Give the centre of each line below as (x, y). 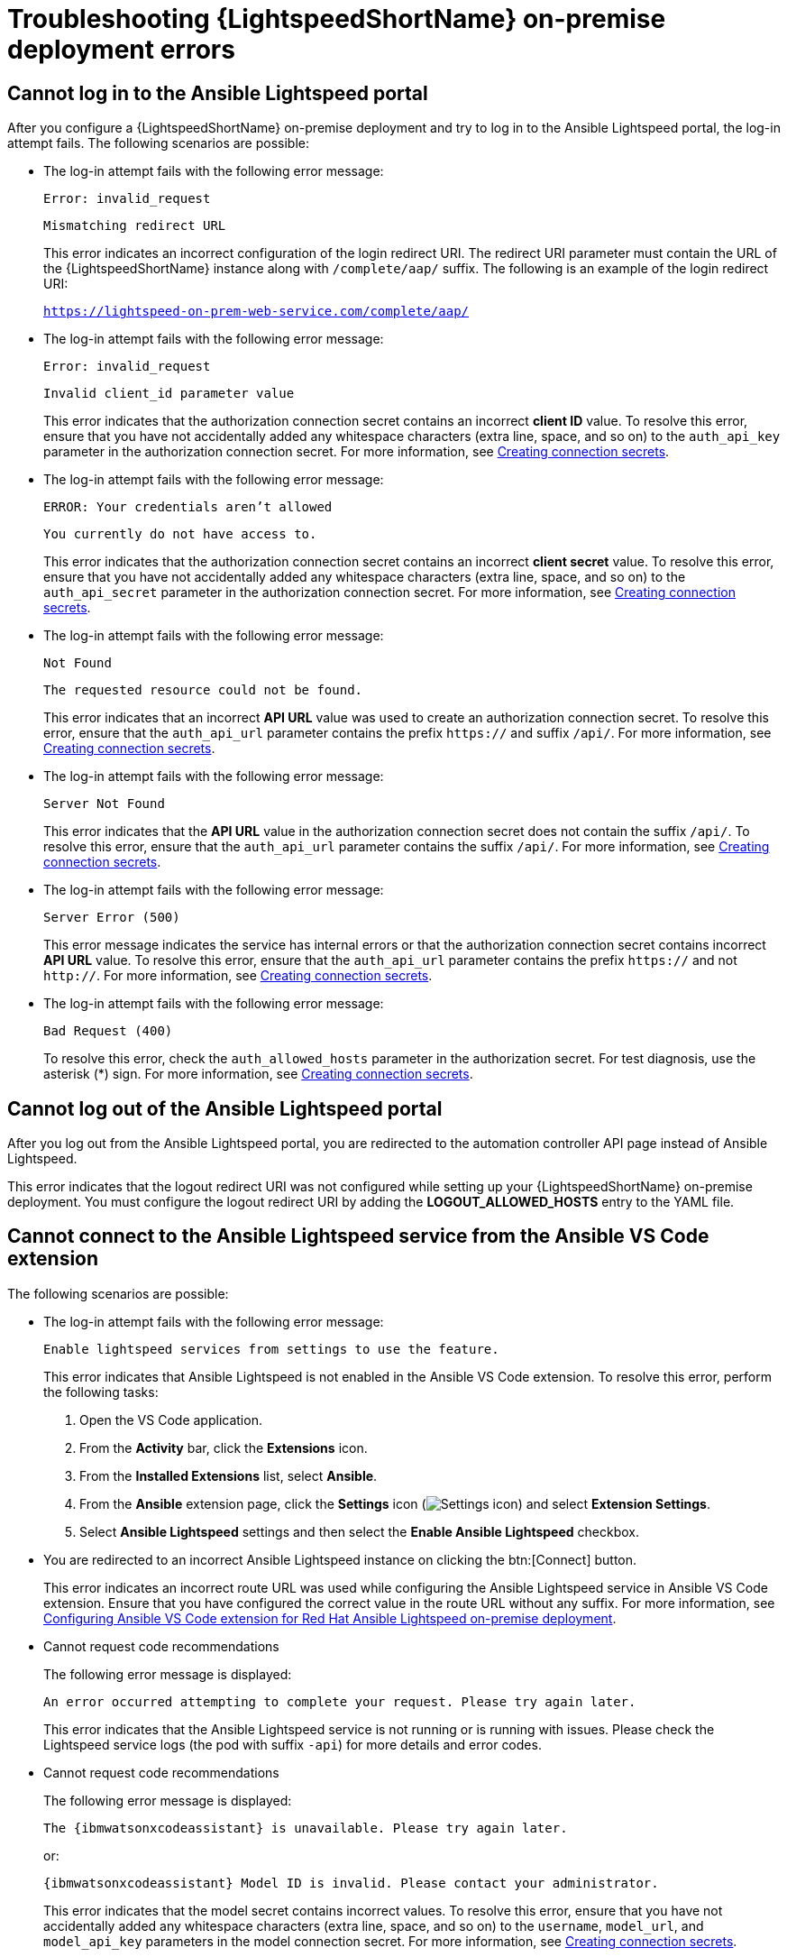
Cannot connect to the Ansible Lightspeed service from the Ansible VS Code (358, 1236)
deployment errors (121, 50)
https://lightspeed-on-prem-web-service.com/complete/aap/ (256, 312)
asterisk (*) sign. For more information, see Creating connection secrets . (258, 1074)
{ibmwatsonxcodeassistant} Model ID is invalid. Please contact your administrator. (351, 1883)
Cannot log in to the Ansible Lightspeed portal (218, 93)
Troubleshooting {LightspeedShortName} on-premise (337, 19)
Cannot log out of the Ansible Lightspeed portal (225, 1108)
